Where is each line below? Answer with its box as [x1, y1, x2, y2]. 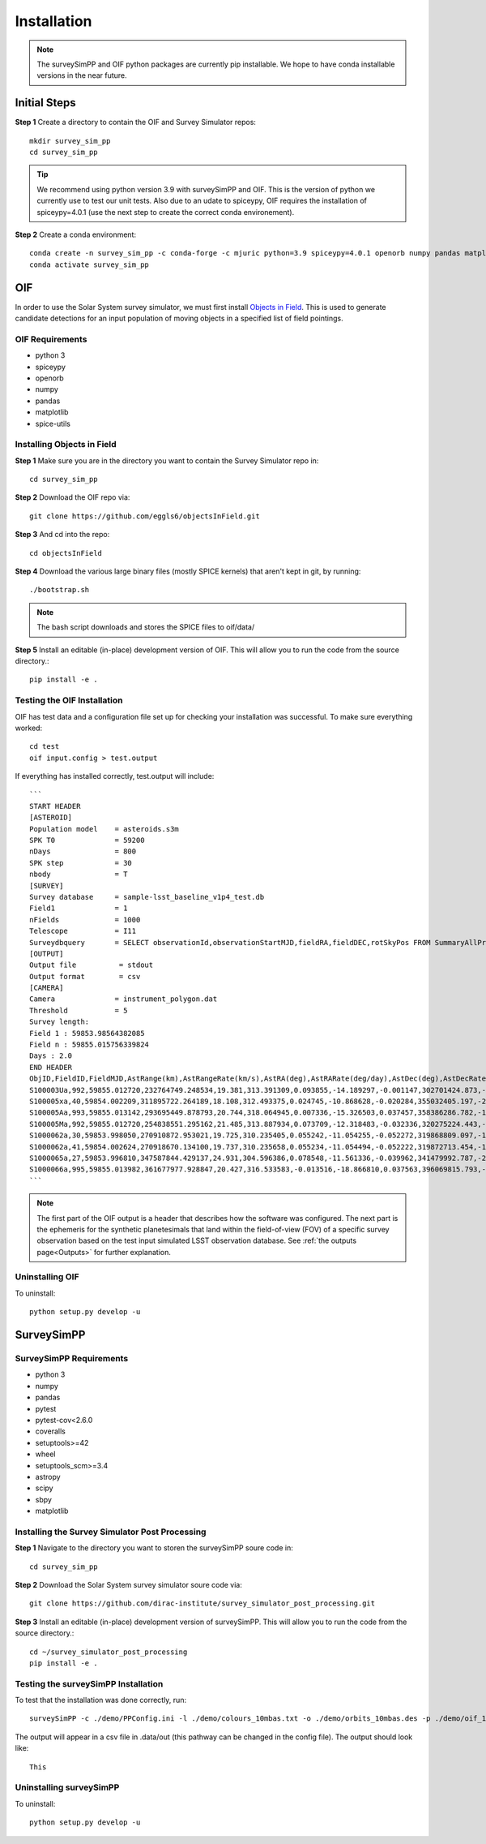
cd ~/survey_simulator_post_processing [29, 1647, 188, 1657]
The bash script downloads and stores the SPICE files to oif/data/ [36, 622, 255, 632]
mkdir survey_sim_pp [29, 136, 111, 145]
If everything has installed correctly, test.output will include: [15, 772, 215, 781]
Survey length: [29, 1017, 90, 1026]
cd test [29, 742, 60, 751]
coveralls [35, 1426, 66, 1436]
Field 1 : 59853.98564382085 [29, 1029, 145, 1038]
